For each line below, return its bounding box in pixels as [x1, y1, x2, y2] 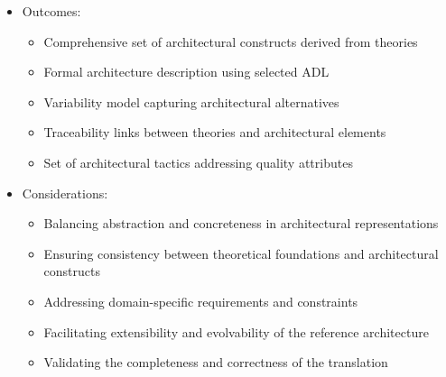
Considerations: [22, 183, 108, 202]
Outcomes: [22, 2, 81, 20]
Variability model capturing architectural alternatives [43, 92, 339, 111]
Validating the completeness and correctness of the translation [43, 353, 388, 372]
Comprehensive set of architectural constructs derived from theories [43, 32, 418, 51]
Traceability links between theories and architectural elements [43, 123, 386, 142]
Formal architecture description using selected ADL [43, 62, 330, 81]
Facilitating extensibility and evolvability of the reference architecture [43, 322, 429, 341]
